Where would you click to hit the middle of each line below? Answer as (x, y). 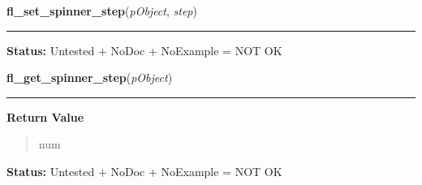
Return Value (45, 116)
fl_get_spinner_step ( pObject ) (90, 77)
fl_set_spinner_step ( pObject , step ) (102, 11)
